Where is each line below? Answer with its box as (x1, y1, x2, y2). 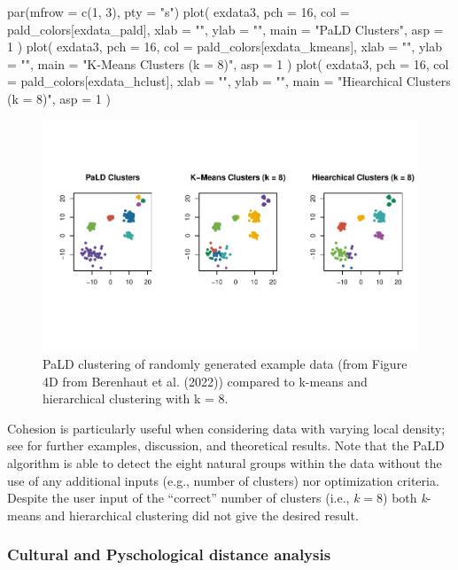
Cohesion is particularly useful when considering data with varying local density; (7, 418, 446, 437)
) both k (383, 488, 427, 507)
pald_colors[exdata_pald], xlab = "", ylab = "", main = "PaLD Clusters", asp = (7, 20, 444, 38)
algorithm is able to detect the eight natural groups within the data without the (7, 454, 442, 472)
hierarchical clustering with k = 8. (43, 389, 229, 408)
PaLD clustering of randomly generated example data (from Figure (43, 355, 408, 373)
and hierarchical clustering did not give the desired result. (44, 505, 359, 524)
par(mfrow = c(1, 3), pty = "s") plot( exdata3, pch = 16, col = (7, 3, 350, 20)
